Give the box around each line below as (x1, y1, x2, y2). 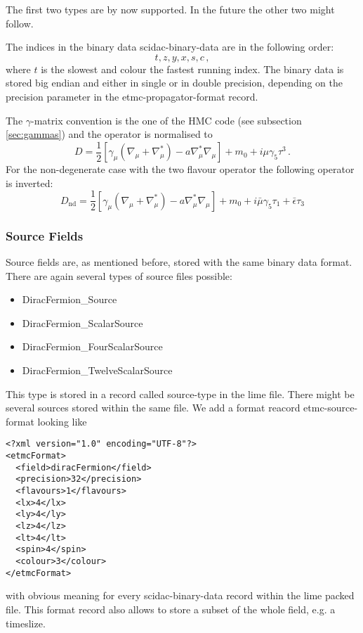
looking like (37, 414, 87, 428)
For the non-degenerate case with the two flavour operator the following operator (6, 162, 355, 177)
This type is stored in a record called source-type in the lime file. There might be (6, 386, 355, 401)
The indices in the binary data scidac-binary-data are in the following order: (6, 39, 334, 54)
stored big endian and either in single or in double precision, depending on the (6, 75, 343, 90)
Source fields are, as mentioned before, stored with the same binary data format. (6, 255, 352, 269)
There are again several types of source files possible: (6, 268, 232, 283)
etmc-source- (303, 400, 358, 415)
